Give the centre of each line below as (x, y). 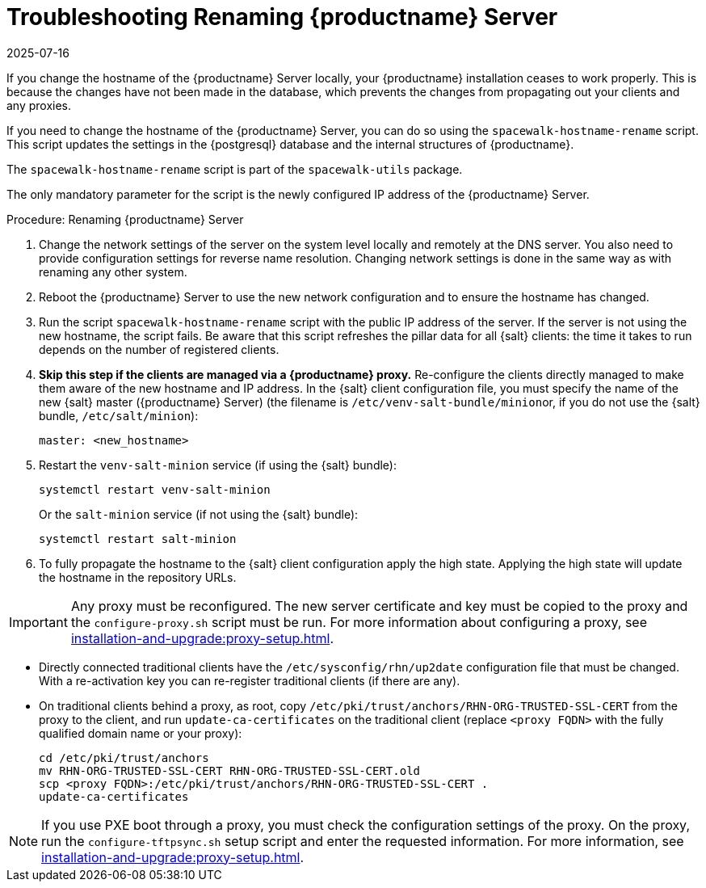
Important (38, 622)
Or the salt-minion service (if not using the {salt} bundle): (199, 514)
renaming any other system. (113, 271)
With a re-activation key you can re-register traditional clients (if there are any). (250, 680)
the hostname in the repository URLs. (138, 577)
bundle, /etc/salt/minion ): (119, 415)
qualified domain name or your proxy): (141, 733)
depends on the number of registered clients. (159, 349)
